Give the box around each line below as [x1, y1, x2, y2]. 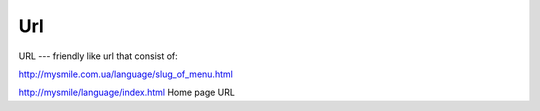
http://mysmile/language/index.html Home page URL [18, 86, 235, 99]
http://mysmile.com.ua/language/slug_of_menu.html [18, 68, 234, 80]
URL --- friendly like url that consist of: [18, 50, 179, 62]
